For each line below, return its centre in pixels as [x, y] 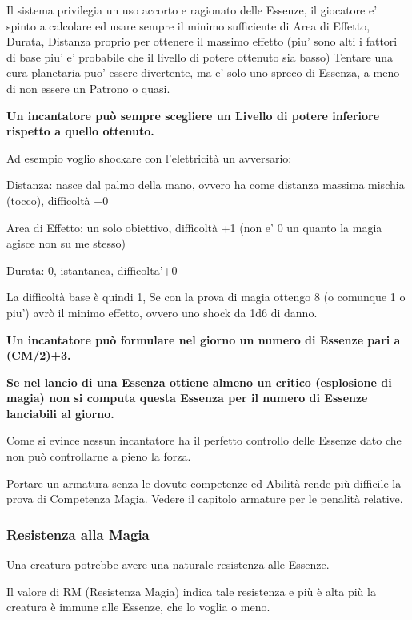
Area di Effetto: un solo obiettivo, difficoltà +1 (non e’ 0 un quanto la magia [194, 227]
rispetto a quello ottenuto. [80, 131]
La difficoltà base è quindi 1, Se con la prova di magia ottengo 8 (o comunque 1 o [206, 297]
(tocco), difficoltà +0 [58, 200]
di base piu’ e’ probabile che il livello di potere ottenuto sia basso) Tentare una [200, 56]
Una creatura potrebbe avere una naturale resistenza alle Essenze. [168, 564]
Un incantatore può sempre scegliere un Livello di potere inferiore [193, 115]
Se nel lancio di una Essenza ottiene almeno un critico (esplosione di [199, 382]
